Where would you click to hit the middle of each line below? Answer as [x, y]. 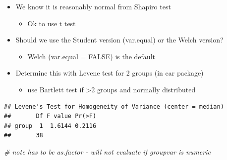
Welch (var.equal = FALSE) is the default [91, 56]
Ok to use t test [52, 23]
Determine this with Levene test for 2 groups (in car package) [110, 73]
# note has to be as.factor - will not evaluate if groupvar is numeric [107, 151]
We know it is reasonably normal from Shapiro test [93, 6]
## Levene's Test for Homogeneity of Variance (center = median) [114, 106]
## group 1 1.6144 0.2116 [50, 126]
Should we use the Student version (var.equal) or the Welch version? [119, 40]
